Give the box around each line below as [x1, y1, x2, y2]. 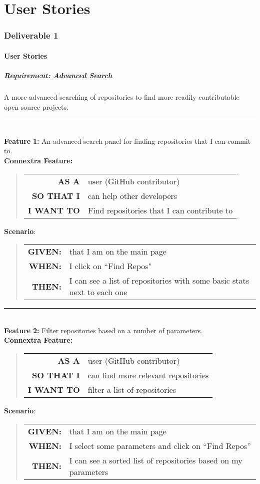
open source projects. [4, 101, 68, 112]
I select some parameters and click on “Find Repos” [69, 439, 251, 451]
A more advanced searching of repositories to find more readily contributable [4, 91, 239, 102]
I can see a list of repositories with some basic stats [69, 275, 249, 287]
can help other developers [87, 189, 177, 201]
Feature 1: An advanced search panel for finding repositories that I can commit [4, 135, 251, 146]
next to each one [69, 286, 127, 298]
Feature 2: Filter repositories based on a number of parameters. [4, 325, 203, 335]
